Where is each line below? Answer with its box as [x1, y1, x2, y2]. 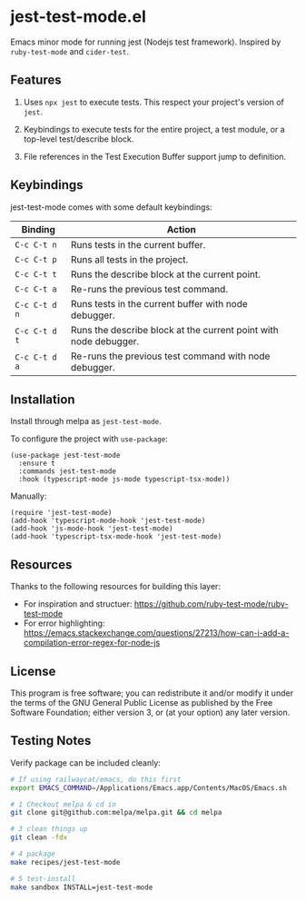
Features [10, 73, 62, 88]
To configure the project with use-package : [10, 433, 168, 444]
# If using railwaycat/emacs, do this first [10, 775, 182, 784]
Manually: [10, 490, 47, 501]
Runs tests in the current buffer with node [70, 297, 248, 310]
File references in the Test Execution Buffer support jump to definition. [23, 151, 287, 162]
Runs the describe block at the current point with [70, 323, 280, 336]
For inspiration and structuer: [23, 599, 133, 609]
